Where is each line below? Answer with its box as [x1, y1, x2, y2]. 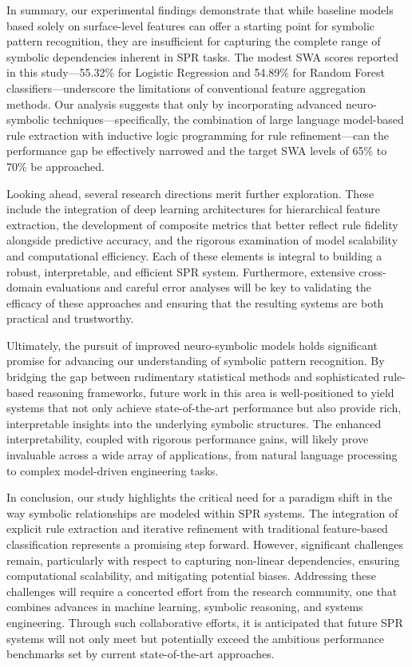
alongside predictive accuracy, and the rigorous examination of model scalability [6, 232, 398, 248]
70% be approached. [6, 157, 105, 174]
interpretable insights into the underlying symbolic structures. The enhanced [6, 415, 382, 431]
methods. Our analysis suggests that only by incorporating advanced [6, 95, 343, 112]
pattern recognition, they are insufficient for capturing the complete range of [6, 33, 381, 50]
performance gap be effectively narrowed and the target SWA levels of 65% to [6, 142, 387, 159]
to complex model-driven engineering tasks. [6, 462, 219, 478]
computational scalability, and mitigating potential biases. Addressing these [6, 567, 376, 584]
